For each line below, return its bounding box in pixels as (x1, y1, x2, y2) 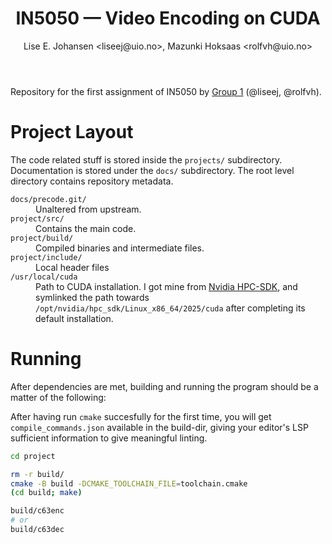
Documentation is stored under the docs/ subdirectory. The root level (10, 164, 295, 176)
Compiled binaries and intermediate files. (35, 242, 205, 254)
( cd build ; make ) (10, 488, 83, 498)
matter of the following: (10, 391, 107, 403)
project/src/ (10, 213, 65, 224)
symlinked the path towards (35, 291, 150, 303)
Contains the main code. (35, 222, 137, 234)
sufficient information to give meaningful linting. (10, 432, 208, 444)
